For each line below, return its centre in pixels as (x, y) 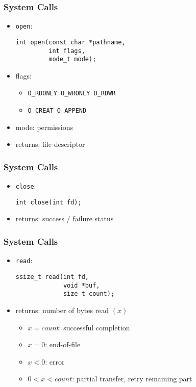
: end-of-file (63, 344)
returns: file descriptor (50, 144)
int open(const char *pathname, (70, 42)
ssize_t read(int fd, (52, 277)
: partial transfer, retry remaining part (132, 379)
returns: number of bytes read (62, 310)
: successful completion (94, 327)
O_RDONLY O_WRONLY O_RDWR (72, 94)
